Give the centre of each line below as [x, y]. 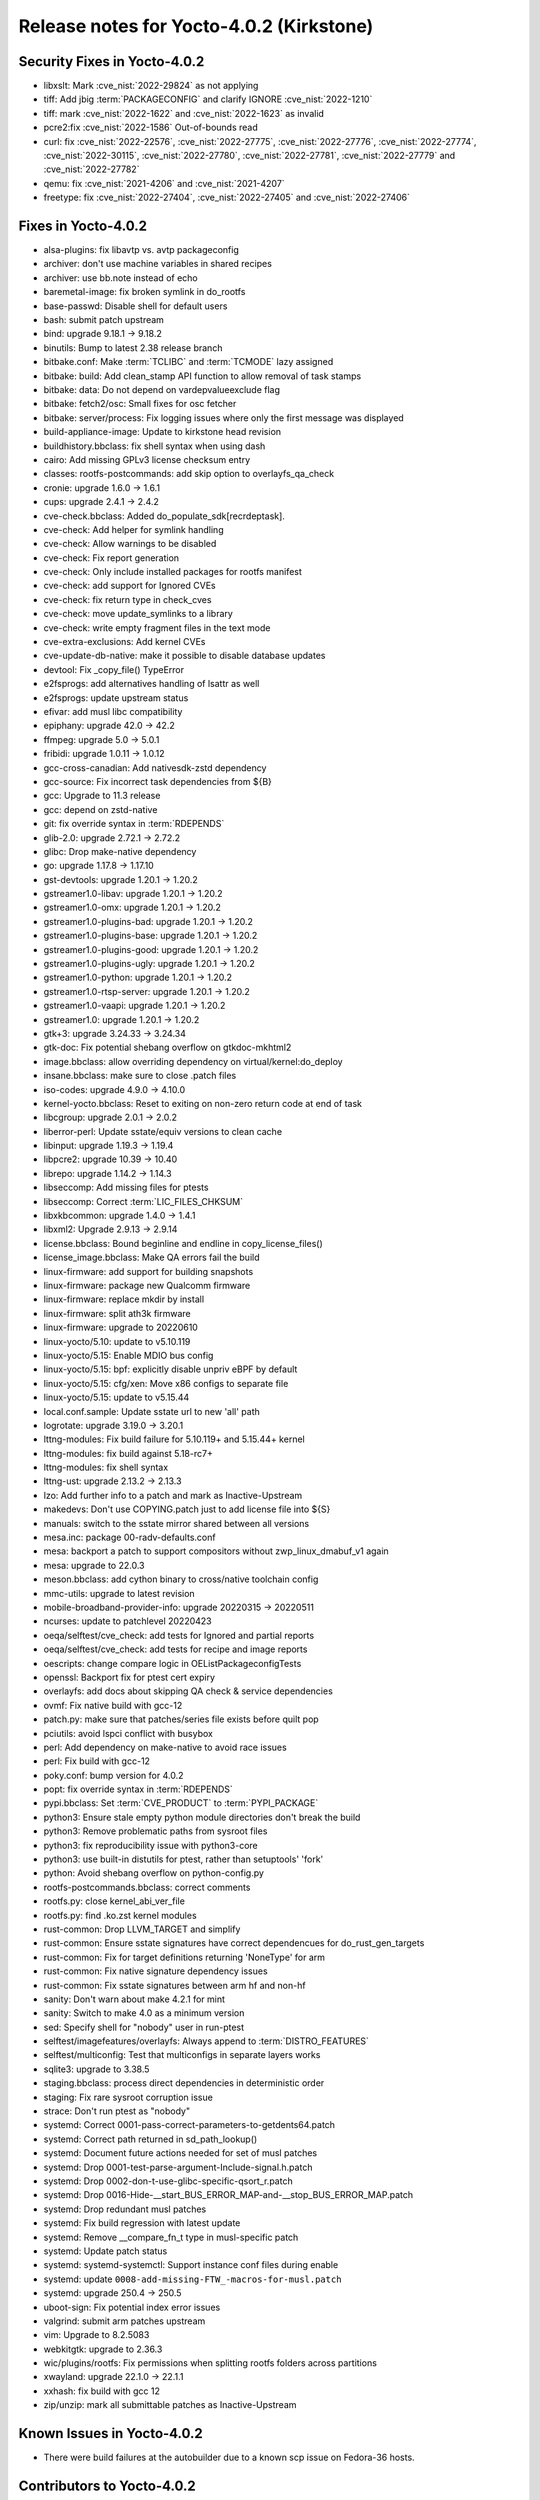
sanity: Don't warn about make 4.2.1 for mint [134, 1999]
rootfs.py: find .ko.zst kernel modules [120, 1915]
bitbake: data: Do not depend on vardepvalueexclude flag [161, 389]
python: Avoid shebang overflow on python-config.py [154, 1873]
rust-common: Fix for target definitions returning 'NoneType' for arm [184, 1957]
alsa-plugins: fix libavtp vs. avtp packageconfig [141, 250]
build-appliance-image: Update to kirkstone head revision [162, 432]
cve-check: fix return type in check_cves [127, 599]
